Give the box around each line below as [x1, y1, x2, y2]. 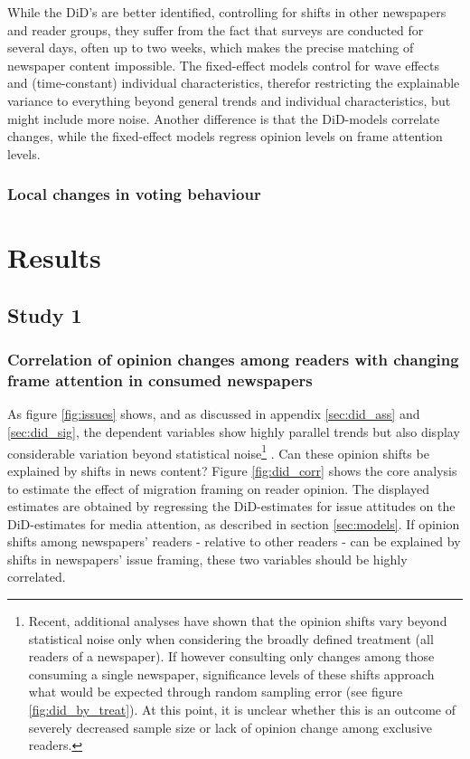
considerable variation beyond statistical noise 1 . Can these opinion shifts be [7, 441, 429, 462]
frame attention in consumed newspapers [7, 369, 313, 392]
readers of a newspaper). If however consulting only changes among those [28, 647, 435, 666]
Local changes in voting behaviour [7, 183, 261, 205]
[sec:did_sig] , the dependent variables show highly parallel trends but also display [7, 422, 460, 441]
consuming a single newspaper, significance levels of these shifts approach [28, 664, 435, 683]
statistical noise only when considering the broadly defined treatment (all [28, 629, 434, 648]
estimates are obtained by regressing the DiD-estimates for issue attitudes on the [7, 497, 456, 516]
